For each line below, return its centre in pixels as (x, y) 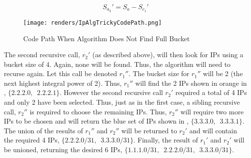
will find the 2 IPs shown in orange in (191, 83)
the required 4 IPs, (32, 140)
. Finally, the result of (166, 140)
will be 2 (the (223, 73)
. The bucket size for (159, 73)
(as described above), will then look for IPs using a (168, 55)
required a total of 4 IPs (211, 92)
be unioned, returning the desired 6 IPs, (63, 150)
